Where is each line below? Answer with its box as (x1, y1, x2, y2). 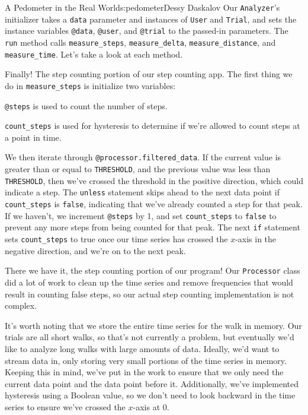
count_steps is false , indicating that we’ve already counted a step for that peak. (5, 198, 303, 210)
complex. (5, 299, 37, 312)
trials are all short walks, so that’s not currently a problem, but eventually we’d (5, 331, 294, 343)
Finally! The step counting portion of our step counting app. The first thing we (5, 68, 293, 80)
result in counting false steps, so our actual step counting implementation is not (5, 287, 294, 300)
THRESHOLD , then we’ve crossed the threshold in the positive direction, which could (5, 174, 303, 186)
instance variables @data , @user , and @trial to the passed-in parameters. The (5, 24, 288, 37)
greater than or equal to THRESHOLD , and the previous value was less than (5, 163, 271, 175)
